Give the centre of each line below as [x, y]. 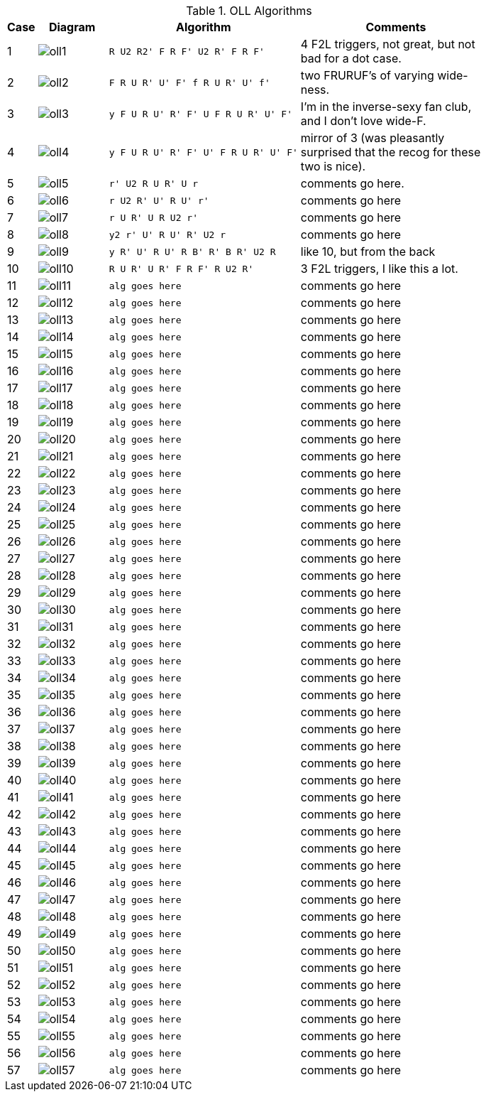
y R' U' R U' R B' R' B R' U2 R [192, 252]
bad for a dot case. [351, 58]
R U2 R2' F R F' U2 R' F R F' [187, 51]
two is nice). [333, 166]
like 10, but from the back [368, 252]
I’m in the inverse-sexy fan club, [386, 107]
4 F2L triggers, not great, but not [388, 44]
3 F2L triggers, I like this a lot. [379, 269]
